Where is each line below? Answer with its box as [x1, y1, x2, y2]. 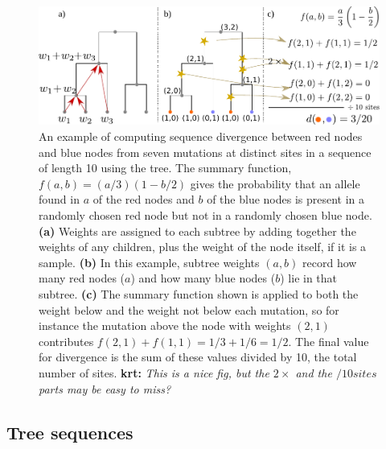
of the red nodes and [92, 191, 195, 208]
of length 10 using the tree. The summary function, [39, 159, 292, 176]
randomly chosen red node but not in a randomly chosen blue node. [39, 207, 372, 224]
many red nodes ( [39, 270, 125, 286]
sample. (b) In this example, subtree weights [39, 253, 260, 270]
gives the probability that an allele [190, 175, 360, 192]
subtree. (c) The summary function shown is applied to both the [39, 285, 359, 302]
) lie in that [280, 270, 338, 286]
